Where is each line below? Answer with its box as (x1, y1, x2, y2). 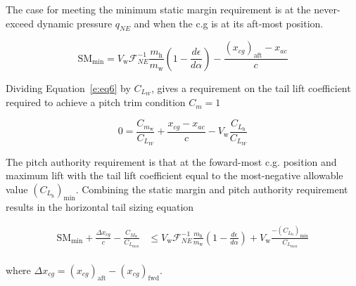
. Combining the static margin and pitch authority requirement (75, 182, 348, 197)
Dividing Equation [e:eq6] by (6, 80, 131, 95)
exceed (6, 15, 34, 30)
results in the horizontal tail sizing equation (6, 199, 194, 214)
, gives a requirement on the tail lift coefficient (151, 80, 351, 95)
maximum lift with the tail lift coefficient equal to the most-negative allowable (6, 168, 343, 183)
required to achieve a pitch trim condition (6, 95, 186, 110)
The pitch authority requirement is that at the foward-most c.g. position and (6, 154, 337, 169)
